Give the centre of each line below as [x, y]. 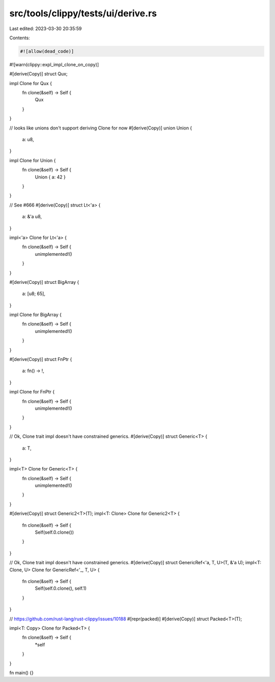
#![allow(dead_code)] [47, 51]
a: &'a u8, [32, 217]
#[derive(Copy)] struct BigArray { [44, 282]
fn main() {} [22, 672]
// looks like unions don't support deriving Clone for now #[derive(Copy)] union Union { [101, 128]
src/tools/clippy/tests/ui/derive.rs [83, 13]
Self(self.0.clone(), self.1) [61, 588]
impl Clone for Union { [33, 160]
